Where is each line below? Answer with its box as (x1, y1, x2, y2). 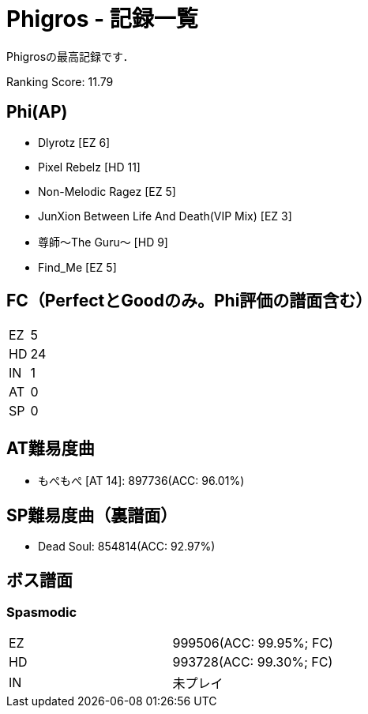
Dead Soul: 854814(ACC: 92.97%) (38, 539, 216, 554)
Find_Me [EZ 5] (38, 260, 117, 274)
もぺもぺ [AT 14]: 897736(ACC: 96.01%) (38, 474, 245, 488)
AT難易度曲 (6, 438, 95, 458)
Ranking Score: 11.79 (6, 74, 114, 88)
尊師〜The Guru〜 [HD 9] (38, 235, 168, 249)
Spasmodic (6, 603, 77, 620)
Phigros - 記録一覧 (6, 6, 198, 32)
